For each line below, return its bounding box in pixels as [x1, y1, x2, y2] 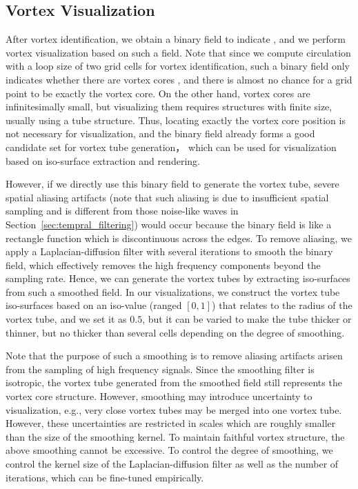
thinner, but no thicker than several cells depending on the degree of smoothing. [6, 325, 345, 339]
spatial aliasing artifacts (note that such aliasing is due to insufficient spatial [6, 190, 329, 204]
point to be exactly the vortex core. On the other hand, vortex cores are [6, 86, 310, 100]
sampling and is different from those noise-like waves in [6, 203, 239, 218]
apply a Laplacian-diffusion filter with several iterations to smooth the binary [6, 244, 333, 259]
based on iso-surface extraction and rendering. [6, 153, 200, 168]
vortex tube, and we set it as [6, 312, 127, 326]
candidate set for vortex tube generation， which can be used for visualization [6, 139, 337, 154]
